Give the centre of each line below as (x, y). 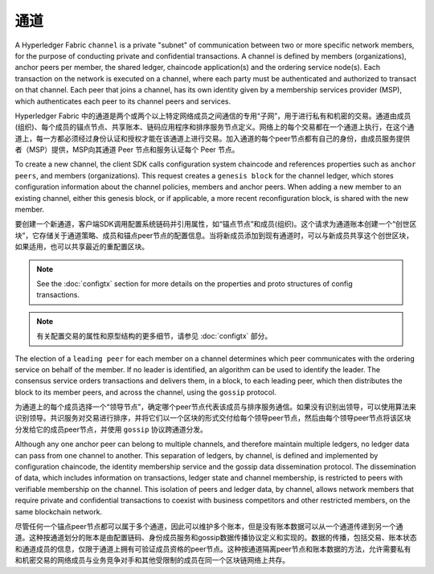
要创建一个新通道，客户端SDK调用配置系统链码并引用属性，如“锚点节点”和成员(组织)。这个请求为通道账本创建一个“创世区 (216, 224)
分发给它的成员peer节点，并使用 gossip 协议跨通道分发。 (111, 429)
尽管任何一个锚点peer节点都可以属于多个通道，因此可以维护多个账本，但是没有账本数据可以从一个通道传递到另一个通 (209, 526)
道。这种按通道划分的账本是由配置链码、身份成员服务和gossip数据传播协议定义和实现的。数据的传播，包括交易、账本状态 (216, 538)
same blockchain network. (59, 511)
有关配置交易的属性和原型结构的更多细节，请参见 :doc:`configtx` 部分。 (154, 336)
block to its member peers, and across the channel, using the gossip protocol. (145, 392)
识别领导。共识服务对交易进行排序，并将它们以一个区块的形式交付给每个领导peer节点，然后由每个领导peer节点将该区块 (213, 418)
